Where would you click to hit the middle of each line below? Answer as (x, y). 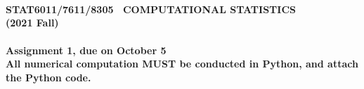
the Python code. (48, 77)
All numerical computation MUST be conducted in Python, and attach (182, 64)
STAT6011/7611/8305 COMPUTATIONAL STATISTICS (151, 9)
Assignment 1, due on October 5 (86, 50)
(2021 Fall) (32, 23)
